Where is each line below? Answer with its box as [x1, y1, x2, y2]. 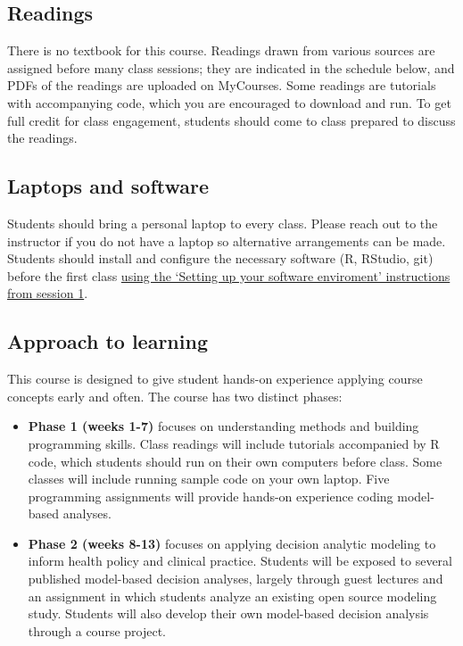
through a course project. [28, 621, 167, 640]
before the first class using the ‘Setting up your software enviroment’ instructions [7, 266, 451, 285]
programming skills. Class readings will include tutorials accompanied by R [28, 434, 440, 452]
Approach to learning [7, 327, 208, 355]
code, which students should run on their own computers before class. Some [28, 451, 442, 470]
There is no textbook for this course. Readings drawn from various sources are [7, 41, 435, 60]
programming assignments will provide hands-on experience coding [28, 486, 393, 505]
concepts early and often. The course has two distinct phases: [7, 386, 343, 405]
